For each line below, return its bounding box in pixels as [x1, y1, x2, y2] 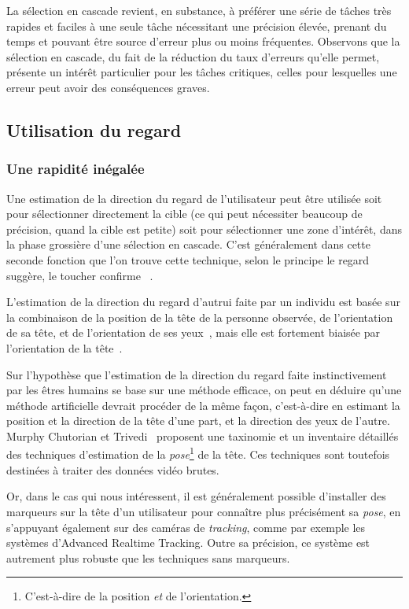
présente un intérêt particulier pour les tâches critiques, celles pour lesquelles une [6, 64, 397, 80]
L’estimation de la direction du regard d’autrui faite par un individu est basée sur [6, 293, 400, 310]
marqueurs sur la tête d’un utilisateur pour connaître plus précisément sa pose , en [6, 503, 401, 519]
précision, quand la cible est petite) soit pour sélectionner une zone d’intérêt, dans [6, 220, 402, 237]
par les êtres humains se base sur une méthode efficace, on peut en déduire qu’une [6, 382, 402, 398]
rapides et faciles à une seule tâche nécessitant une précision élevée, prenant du [6, 17, 387, 34]
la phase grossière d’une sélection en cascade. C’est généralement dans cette [6, 236, 370, 253]
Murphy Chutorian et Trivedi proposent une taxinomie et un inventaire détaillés [6, 427, 399, 444]
